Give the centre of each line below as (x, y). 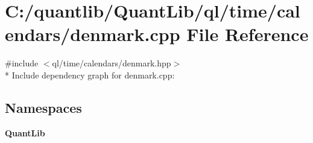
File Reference (248, 34)
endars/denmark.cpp (93, 34)
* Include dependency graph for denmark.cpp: (90, 75)
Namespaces (43, 107)
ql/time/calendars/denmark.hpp (112, 63)
